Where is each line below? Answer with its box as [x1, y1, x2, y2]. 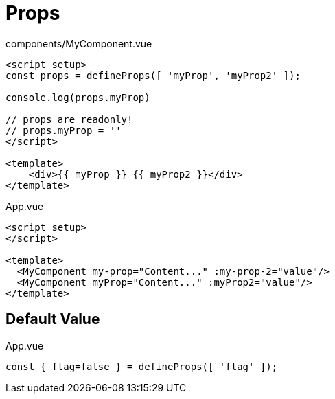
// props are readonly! [5, 113, 133, 125]
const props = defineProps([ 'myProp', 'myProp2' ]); [5, 69, 301, 81]
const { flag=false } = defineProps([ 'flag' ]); [5, 361, 278, 372]
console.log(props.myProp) [5, 91, 150, 103]
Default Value [5, 310, 100, 328]
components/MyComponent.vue [5, 37, 152, 49]
